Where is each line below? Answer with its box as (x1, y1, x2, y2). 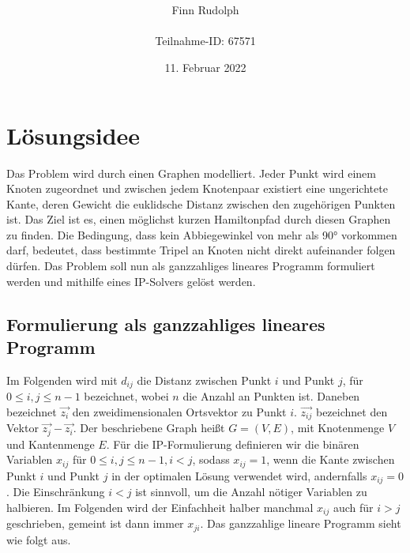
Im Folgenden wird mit (6, 371, 118, 388)
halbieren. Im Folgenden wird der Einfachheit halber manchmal (6, 498, 314, 515)
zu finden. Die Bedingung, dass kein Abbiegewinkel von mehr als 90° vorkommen (6, 226, 397, 243)
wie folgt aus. (6, 531, 71, 547)
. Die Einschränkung (6, 483, 105, 500)
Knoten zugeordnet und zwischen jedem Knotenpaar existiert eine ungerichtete (6, 180, 388, 197)
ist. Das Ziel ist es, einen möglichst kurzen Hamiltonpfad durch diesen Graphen (6, 211, 391, 228)
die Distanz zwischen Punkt (137, 371, 272, 388)
